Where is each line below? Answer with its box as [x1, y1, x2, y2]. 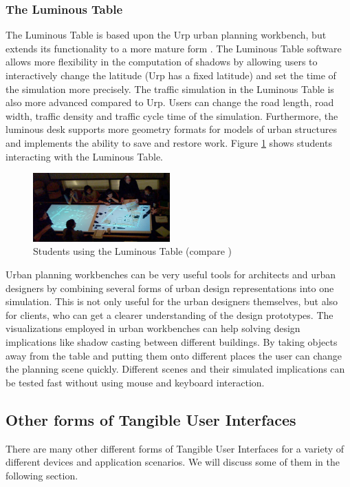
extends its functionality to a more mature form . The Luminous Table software [6, 41, 342, 55]
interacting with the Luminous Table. [6, 149, 163, 163]
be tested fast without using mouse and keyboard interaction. [6, 375, 265, 389]
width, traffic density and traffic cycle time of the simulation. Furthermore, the [6, 108, 338, 123]
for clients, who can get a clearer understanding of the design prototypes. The [6, 307, 333, 322]
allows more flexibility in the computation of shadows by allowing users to [6, 54, 318, 69]
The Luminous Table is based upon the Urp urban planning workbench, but [6, 28, 327, 42]
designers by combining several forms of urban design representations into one [6, 280, 334, 295]
